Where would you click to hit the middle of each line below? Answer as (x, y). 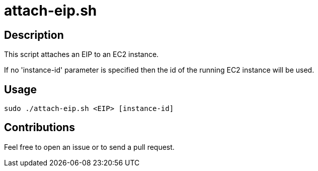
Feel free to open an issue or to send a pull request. (89, 147)
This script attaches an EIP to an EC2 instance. (82, 54)
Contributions (39, 128)
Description (34, 35)
